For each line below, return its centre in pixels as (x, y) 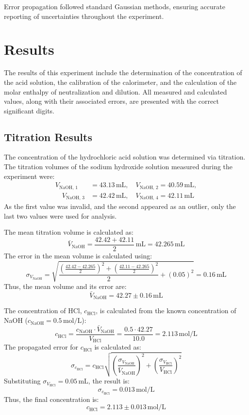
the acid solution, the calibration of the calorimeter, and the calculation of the (120, 82)
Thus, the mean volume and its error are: (65, 286)
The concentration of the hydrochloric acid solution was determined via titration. (125, 157)
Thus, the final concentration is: (51, 399)
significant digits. (29, 110)
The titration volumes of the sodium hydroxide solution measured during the (118, 167)
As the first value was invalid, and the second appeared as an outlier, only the (120, 206)
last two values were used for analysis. (60, 215)
